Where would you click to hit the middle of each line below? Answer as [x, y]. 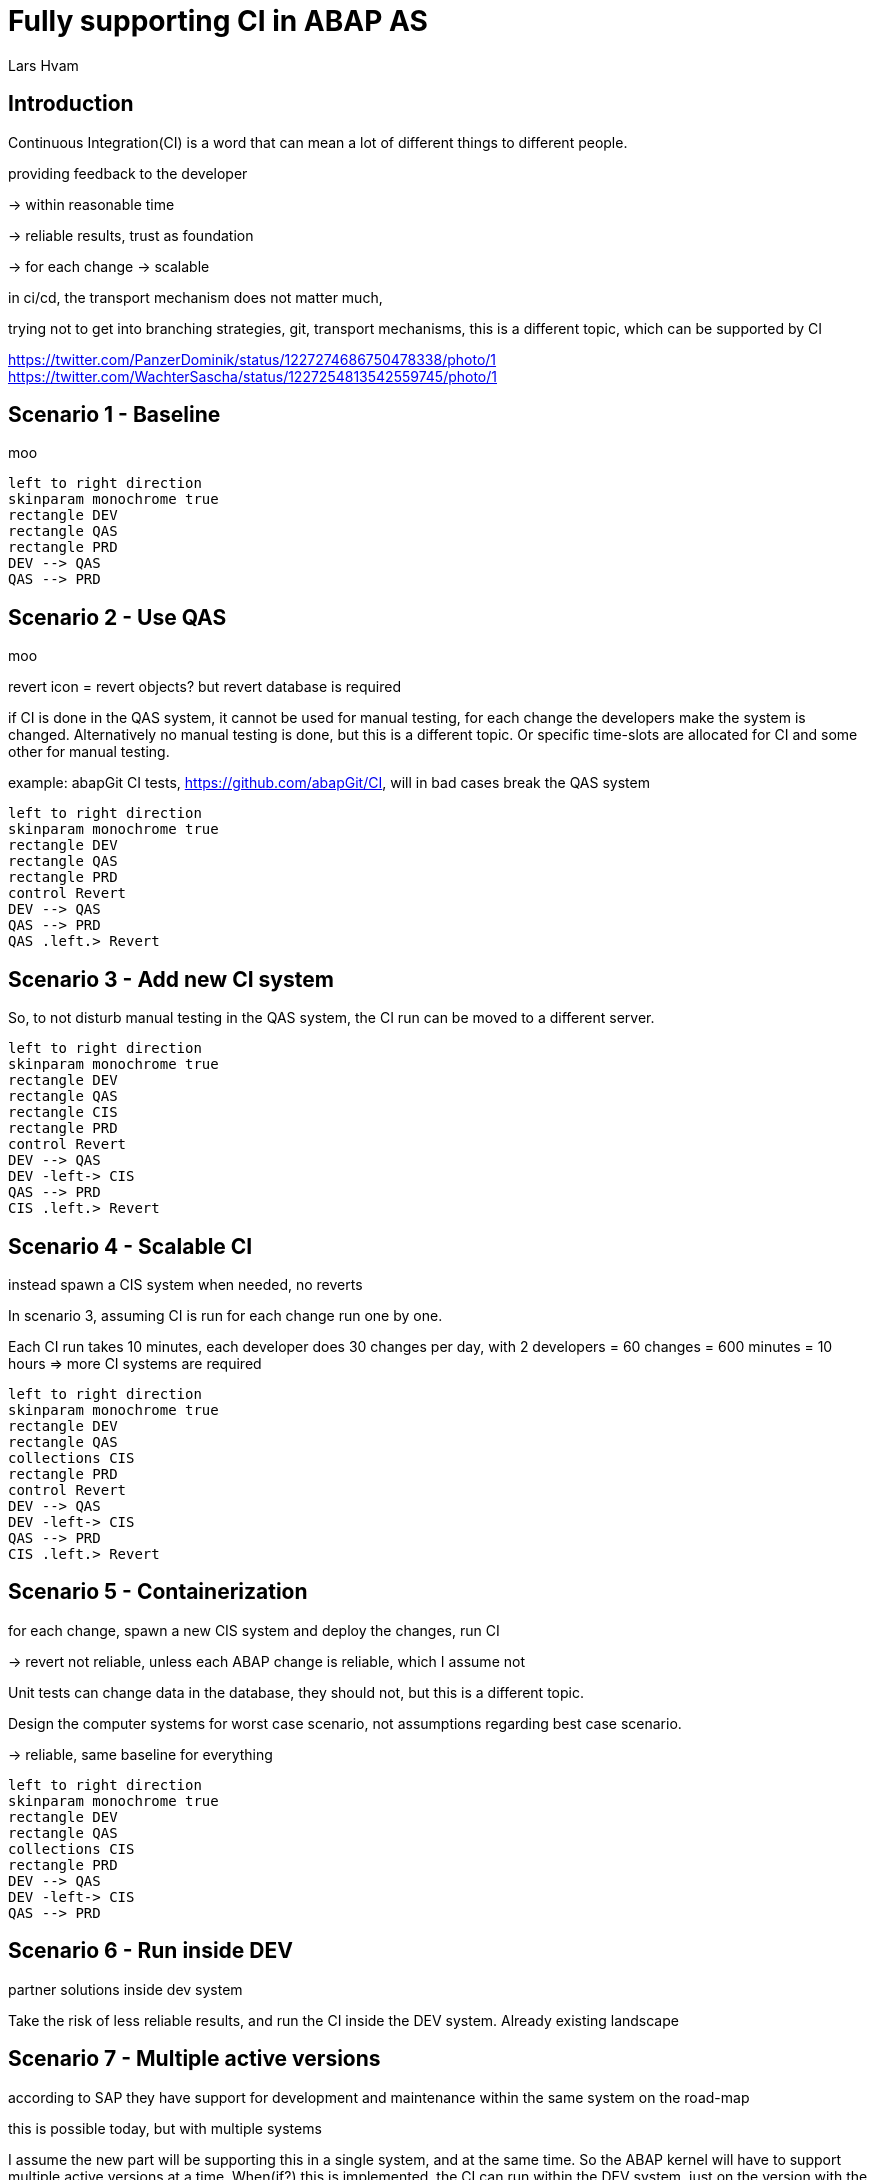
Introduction [71, 104]
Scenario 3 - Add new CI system [171, 979]
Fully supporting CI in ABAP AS [218, 21]
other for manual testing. [89, 752]
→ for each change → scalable [109, 266]
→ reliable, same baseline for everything [140, 1754]
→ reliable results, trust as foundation [131, 235]
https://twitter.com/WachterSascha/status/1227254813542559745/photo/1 [252, 376]
